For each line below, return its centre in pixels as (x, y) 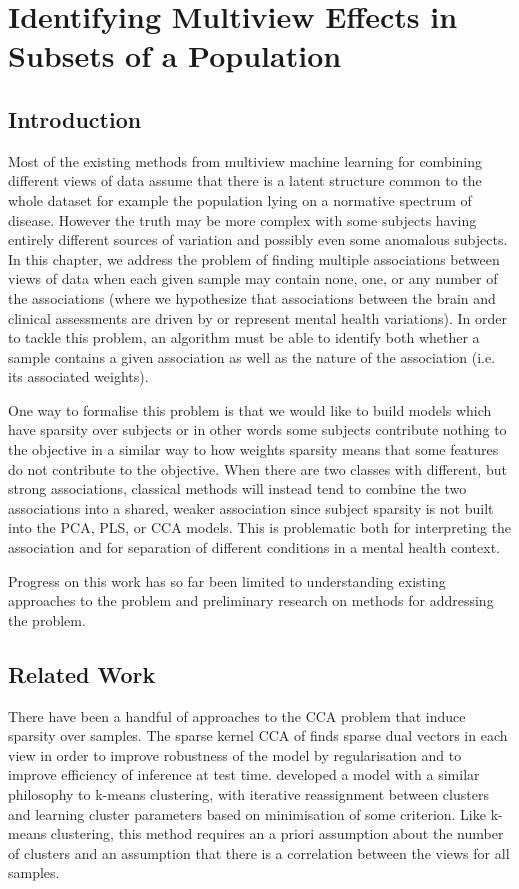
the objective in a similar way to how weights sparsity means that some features (253, 449)
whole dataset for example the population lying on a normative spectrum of (240, 199)
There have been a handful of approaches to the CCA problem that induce (237, 715)
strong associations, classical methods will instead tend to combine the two (237, 488)
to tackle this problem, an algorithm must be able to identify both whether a (244, 337)
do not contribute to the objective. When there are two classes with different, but (257, 468)
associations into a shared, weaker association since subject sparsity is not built (251, 507)
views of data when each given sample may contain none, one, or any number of (253, 278)
